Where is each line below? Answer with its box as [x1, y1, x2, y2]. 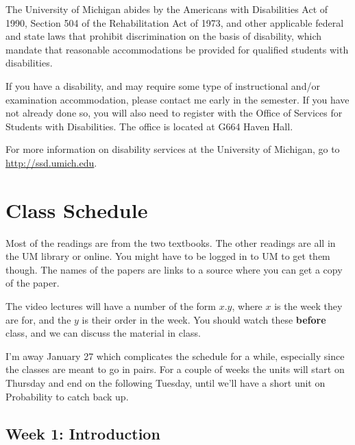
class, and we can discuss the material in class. [5, 326, 201, 340]
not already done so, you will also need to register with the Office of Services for [5, 106, 343, 120]
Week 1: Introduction [5, 422, 160, 444]
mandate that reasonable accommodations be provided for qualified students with [5, 42, 349, 56]
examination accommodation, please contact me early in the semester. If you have [5, 92, 350, 106]
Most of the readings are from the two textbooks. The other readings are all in [5, 235, 336, 250]
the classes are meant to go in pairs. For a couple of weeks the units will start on [5, 362, 345, 376]
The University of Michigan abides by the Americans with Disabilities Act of [5, 2, 328, 16]
